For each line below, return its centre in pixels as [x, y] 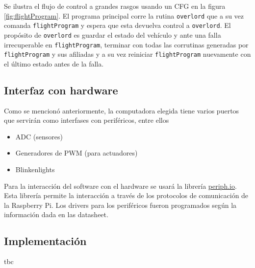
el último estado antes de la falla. [54, 63]
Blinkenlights [35, 169]
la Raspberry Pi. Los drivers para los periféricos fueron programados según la [120, 205]
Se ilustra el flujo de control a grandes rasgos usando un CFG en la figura [115, 6]
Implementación [45, 241]
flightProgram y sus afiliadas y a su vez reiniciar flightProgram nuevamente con [127, 54]
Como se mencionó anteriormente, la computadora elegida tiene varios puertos [122, 110]
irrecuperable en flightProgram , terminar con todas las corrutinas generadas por [126, 44]
